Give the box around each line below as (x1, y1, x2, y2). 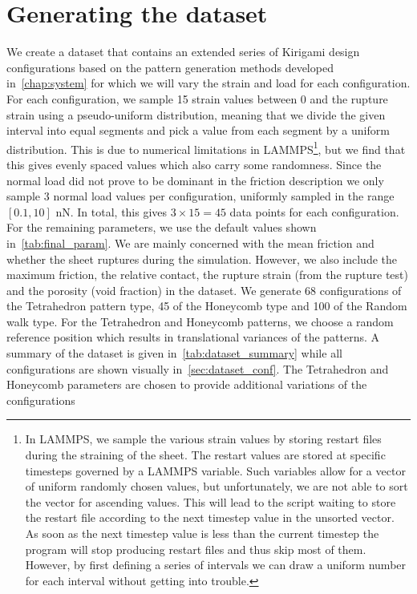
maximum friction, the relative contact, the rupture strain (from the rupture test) (6, 266, 408, 283)
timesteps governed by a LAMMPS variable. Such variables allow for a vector (25, 462, 406, 479)
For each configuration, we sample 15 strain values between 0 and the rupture (6, 90, 388, 107)
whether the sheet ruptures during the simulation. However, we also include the (6, 250, 397, 267)
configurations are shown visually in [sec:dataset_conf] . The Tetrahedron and (6, 360, 389, 377)
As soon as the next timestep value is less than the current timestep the (25, 525, 379, 541)
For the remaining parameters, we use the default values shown (6, 219, 317, 236)
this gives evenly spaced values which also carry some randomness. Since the (6, 156, 382, 172)
